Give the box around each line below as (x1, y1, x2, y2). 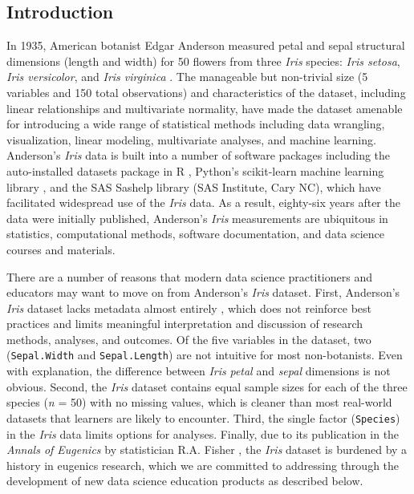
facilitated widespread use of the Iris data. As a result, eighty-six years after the (6, 194, 400, 211)
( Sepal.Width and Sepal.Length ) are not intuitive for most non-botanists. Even (6, 346, 403, 363)
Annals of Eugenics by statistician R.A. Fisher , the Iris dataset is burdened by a (6, 441, 408, 458)
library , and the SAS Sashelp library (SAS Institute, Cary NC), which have (6, 178, 381, 195)
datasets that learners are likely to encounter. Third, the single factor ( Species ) (6, 409, 400, 426)
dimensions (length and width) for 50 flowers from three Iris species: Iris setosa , (6, 52, 400, 69)
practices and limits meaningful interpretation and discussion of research (6, 315, 363, 332)
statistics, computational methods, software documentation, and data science (6, 225, 385, 242)
